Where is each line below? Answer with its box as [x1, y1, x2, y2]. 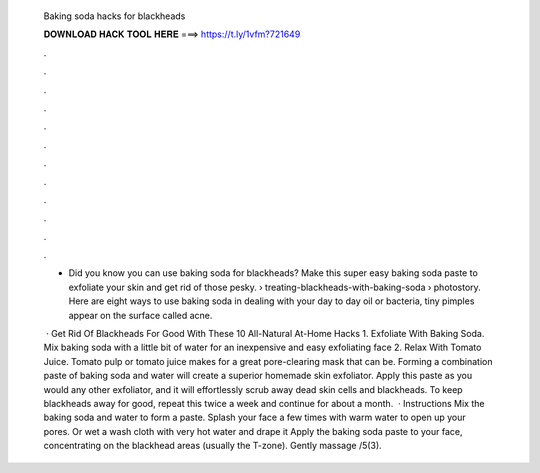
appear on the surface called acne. [68, 309, 213, 321]
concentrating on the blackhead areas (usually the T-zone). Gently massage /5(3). [43, 440, 382, 452]
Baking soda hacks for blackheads [43, 10, 186, 22]
